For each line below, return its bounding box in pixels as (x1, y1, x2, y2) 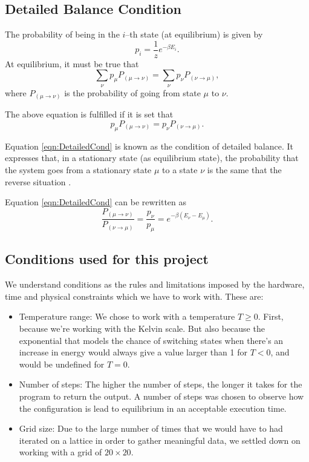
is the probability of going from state (64, 86, 201, 99)
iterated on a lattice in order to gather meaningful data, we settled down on (19, 434, 301, 446)
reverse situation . (5, 175, 71, 188)
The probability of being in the (5, 28, 120, 41)
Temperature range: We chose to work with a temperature (19, 310, 235, 323)
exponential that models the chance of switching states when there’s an (19, 334, 284, 346)
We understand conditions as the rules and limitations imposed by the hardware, (5, 278, 305, 291)
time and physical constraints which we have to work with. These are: (5, 289, 264, 302)
